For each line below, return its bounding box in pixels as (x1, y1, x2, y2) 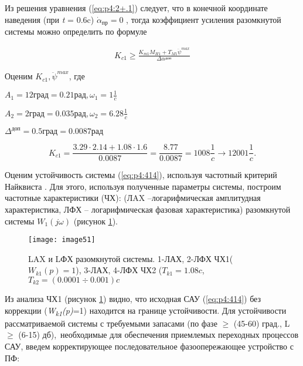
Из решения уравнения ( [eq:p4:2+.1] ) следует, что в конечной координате (5, 2, 268, 14)
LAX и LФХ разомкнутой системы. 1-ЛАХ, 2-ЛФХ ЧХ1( (28, 252, 233, 264)
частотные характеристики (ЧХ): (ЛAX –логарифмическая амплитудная (5, 192, 261, 204)
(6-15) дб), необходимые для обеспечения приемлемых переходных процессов (18, 328, 299, 341)
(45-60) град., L (233, 317, 290, 329)
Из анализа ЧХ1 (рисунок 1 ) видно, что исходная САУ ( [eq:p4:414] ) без (5, 293, 261, 304)
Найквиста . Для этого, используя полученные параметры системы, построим (5, 180, 281, 192)
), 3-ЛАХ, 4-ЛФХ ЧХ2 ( (76, 264, 162, 276)
